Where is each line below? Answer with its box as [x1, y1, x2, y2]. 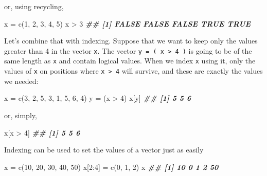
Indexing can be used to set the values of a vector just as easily [4, 144, 204, 155]
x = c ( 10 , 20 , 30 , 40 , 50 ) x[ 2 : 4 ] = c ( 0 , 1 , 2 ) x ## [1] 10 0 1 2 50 [4, 161, 219, 172]
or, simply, [4, 109, 37, 120]
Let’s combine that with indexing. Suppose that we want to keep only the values [4, 35, 258, 46]
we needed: [4, 75, 39, 86]
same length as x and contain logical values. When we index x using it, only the [4, 55, 256, 66]
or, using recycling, [4, 1, 64, 11]
